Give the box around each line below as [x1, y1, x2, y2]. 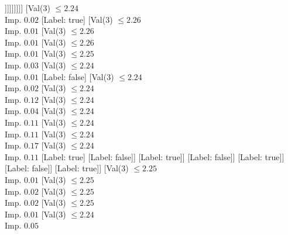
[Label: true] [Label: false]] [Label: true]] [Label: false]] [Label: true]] [41, 150, 284, 163]
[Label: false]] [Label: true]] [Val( [5, 162, 122, 174]
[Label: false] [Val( [41, 70, 107, 82]
